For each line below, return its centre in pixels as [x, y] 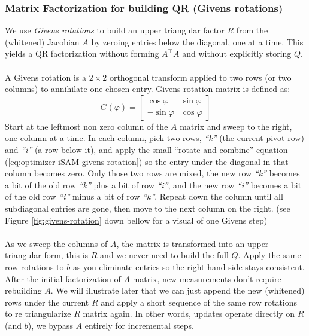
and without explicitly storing [237, 54]
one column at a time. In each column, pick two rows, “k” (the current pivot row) [154, 138]
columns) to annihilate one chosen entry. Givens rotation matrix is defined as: [148, 89]
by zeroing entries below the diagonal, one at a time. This [197, 42]
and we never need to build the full [164, 255]
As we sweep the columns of [56, 243]
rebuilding [23, 290]
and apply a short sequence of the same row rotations [199, 302]
